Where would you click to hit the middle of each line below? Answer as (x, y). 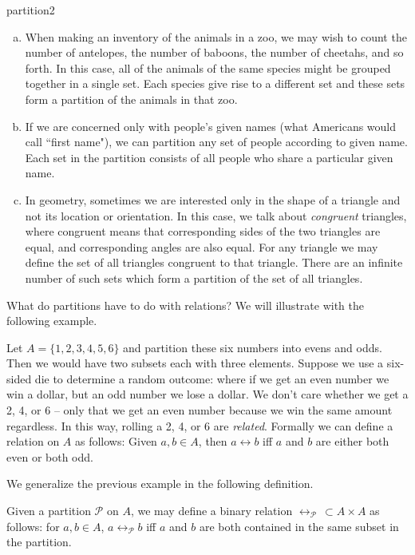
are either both (352, 441)
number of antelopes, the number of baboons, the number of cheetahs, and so (214, 52)
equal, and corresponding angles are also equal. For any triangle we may (202, 246)
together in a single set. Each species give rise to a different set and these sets (215, 83)
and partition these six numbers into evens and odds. (253, 347)
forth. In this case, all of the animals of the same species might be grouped (208, 67)
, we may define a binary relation (211, 511)
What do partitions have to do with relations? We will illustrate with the (185, 305)
